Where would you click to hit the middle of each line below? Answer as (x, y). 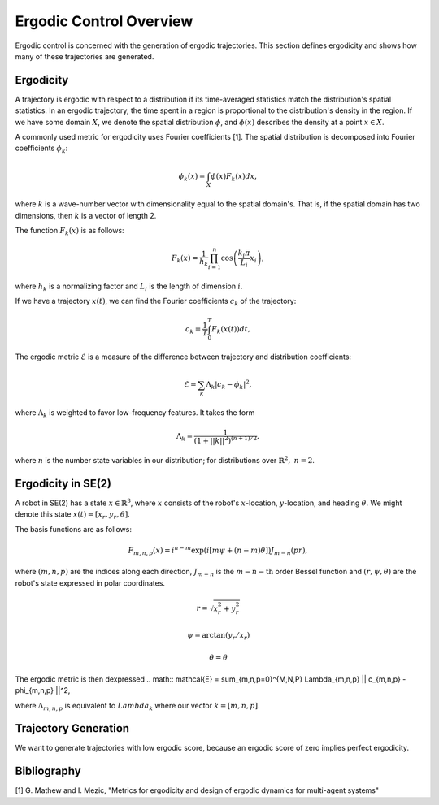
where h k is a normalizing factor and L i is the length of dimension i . (129, 287)
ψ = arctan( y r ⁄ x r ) (219, 636)
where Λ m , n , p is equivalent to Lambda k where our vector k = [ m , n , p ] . (137, 706)
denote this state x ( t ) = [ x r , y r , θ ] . (72, 515)
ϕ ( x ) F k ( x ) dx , (234, 177)
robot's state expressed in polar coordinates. (90, 583)
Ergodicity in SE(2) (63, 483)
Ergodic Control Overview (104, 21)
